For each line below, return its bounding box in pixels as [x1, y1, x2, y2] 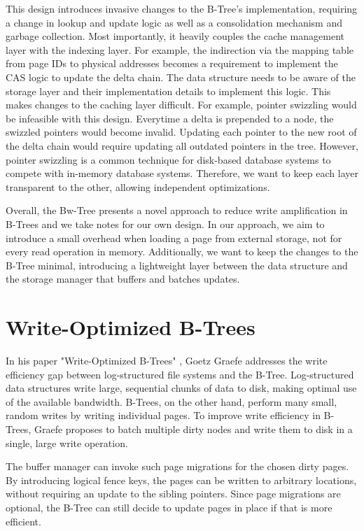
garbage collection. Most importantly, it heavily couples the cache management [6, 29, 344, 43]
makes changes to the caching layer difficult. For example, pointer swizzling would [6, 97, 357, 112]
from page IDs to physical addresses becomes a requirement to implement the [6, 56, 338, 71]
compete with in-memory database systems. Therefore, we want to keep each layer [6, 166, 358, 180]
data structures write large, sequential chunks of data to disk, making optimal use [6, 381, 357, 395]
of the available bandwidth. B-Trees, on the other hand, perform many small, [6, 394, 337, 409]
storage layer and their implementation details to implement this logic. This [6, 83, 331, 98]
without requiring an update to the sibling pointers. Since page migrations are [6, 486, 341, 501]
